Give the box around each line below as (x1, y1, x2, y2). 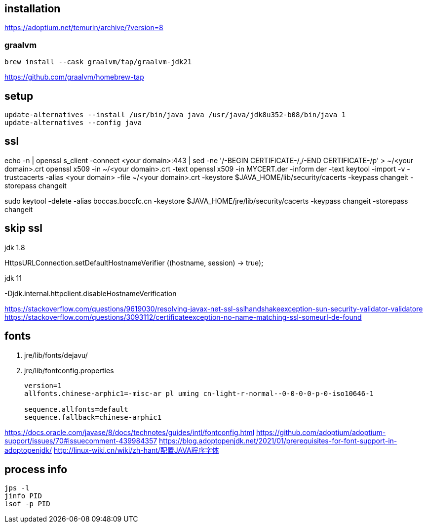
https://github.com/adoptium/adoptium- (256, 428, 386, 437)
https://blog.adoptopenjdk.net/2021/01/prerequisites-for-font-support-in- (159, 436, 397, 445)
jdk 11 (4, 273, 22, 282)
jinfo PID (4, 492, 42, 500)
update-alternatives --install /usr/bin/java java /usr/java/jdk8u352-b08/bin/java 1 (4, 111, 346, 119)
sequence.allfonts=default (24, 405, 128, 413)
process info (4, 463, 68, 476)
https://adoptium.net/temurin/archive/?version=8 (4, 23, 163, 32)
